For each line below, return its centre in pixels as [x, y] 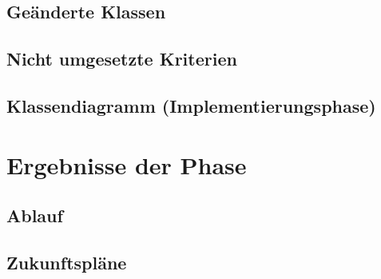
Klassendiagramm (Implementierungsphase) [191, 105]
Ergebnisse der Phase [127, 164]
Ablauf [35, 215]
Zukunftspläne [67, 262]
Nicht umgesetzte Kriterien [122, 59]
